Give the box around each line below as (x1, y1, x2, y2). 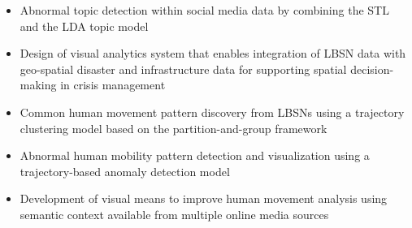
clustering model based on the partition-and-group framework (20, 119, 327, 136)
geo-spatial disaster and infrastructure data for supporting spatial (20, 60, 347, 77)
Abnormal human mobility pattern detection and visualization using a (20, 147, 370, 164)
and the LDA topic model (20, 17, 149, 34)
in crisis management (60, 76, 166, 93)
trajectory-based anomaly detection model (20, 162, 230, 179)
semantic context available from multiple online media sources (20, 205, 329, 222)
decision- (350, 60, 394, 77)
